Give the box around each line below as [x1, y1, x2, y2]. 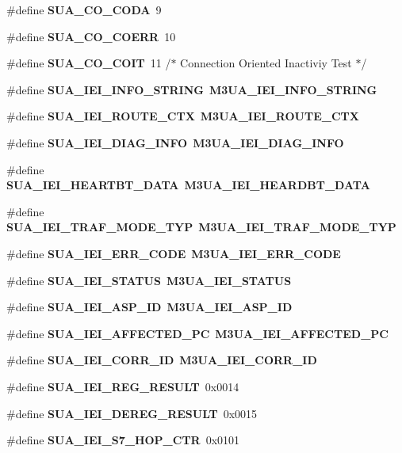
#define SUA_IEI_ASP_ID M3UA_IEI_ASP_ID [6, 299, 293, 315]
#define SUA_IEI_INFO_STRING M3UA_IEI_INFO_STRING [6, 81, 377, 97]
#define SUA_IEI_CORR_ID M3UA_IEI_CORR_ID [6, 352, 317, 368]
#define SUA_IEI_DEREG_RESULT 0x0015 [6, 405, 258, 421]
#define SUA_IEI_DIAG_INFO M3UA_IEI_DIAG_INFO [6, 134, 344, 150]
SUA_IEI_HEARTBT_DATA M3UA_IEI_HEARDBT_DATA [6, 177, 370, 193]
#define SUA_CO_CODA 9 [6, 2, 162, 17]
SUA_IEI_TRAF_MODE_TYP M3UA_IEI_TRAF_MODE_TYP [6, 219, 396, 235]
